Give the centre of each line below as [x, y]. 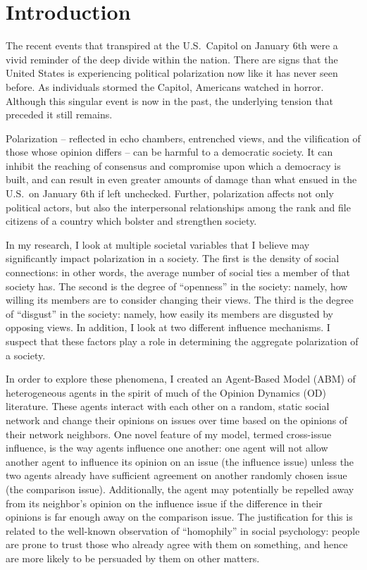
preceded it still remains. [59, 114]
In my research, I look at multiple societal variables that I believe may [158, 244]
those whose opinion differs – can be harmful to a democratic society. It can [169, 152]
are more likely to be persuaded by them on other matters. [133, 558]
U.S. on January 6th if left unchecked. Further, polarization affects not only [170, 193]
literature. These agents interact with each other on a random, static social [168, 406]
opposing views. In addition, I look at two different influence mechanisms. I [168, 327]
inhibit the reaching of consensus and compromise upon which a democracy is [173, 165]
